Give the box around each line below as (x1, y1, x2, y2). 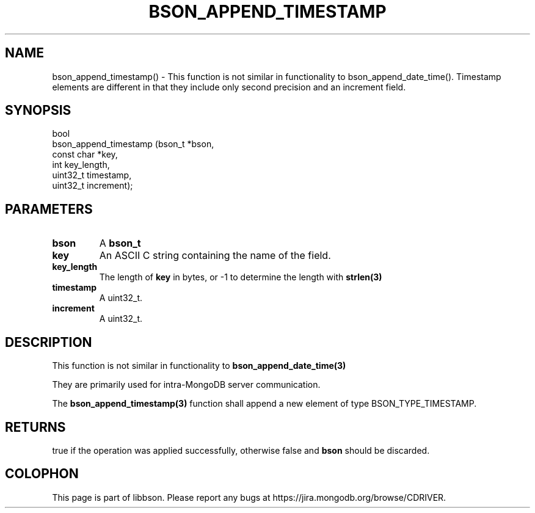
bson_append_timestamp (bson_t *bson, (52, 139, 214, 150)
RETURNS (5, 419, 66, 435)
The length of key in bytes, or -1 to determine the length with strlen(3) (99, 272, 382, 283)
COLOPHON (5, 466, 79, 482)
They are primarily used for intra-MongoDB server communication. (52, 379, 321, 390)
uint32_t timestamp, (52, 170, 132, 181)
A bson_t (99, 237, 141, 250)
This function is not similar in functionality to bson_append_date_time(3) (52, 360, 346, 371)
